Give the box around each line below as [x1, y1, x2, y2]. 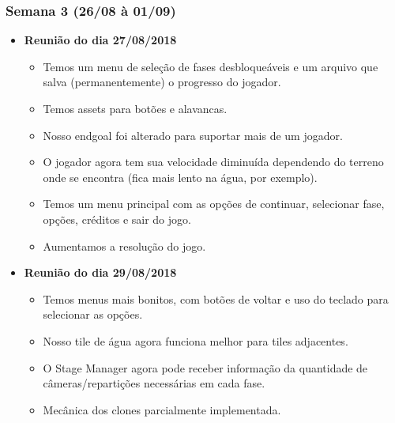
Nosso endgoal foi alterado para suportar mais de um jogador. [43, 127, 343, 143]
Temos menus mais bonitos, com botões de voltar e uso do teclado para [43, 290, 389, 307]
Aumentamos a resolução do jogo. [43, 237, 206, 254]
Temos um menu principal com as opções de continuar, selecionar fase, [43, 195, 385, 212]
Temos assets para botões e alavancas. [43, 100, 228, 116]
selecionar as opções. [43, 306, 143, 323]
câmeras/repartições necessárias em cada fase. [43, 375, 265, 391]
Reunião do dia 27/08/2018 [24, 32, 177, 48]
